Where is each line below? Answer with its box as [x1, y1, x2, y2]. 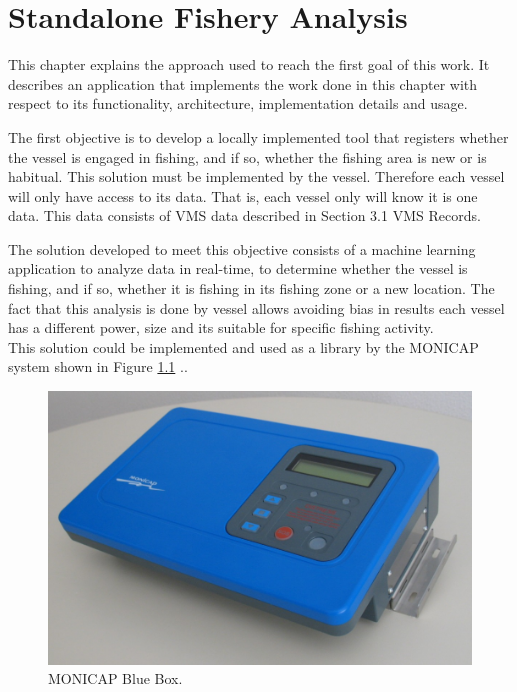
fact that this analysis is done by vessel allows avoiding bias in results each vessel [8, 297, 505, 318]
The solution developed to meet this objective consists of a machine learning [8, 238, 476, 259]
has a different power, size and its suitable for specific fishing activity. [8, 317, 434, 338]
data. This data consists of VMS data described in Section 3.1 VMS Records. [8, 205, 481, 226]
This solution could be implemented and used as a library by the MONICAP [8, 336, 479, 357]
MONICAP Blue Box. [48, 668, 183, 689]
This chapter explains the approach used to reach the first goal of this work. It [8, 54, 490, 75]
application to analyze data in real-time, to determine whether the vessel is [8, 258, 468, 279]
